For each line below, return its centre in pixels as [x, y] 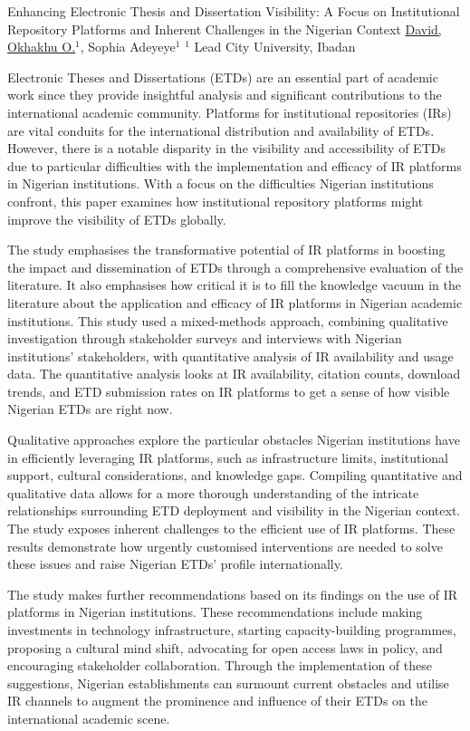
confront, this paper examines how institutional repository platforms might [216, 201]
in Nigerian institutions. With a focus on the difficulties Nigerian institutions [221, 183]
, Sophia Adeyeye [128, 47]
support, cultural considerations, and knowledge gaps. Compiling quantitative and [235, 475]
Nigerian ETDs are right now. [90, 409]
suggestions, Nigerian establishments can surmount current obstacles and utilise [228, 683]
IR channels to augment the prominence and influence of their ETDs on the [217, 701]
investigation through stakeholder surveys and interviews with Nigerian [205, 338]
